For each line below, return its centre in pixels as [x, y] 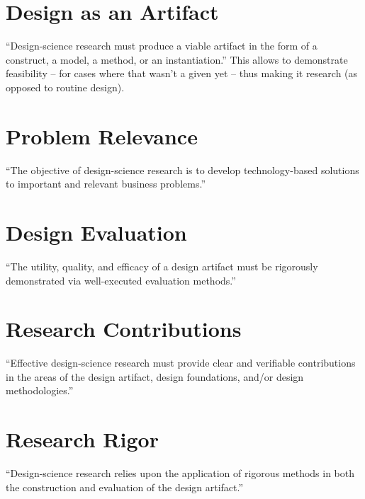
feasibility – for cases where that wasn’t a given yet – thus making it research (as [182, 73]
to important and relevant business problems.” [106, 184]
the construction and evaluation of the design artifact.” [125, 487]
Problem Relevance [102, 136]
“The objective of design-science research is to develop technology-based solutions [182, 170]
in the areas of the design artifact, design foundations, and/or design [155, 376]
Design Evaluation [96, 232]
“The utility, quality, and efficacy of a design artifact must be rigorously [162, 266]
